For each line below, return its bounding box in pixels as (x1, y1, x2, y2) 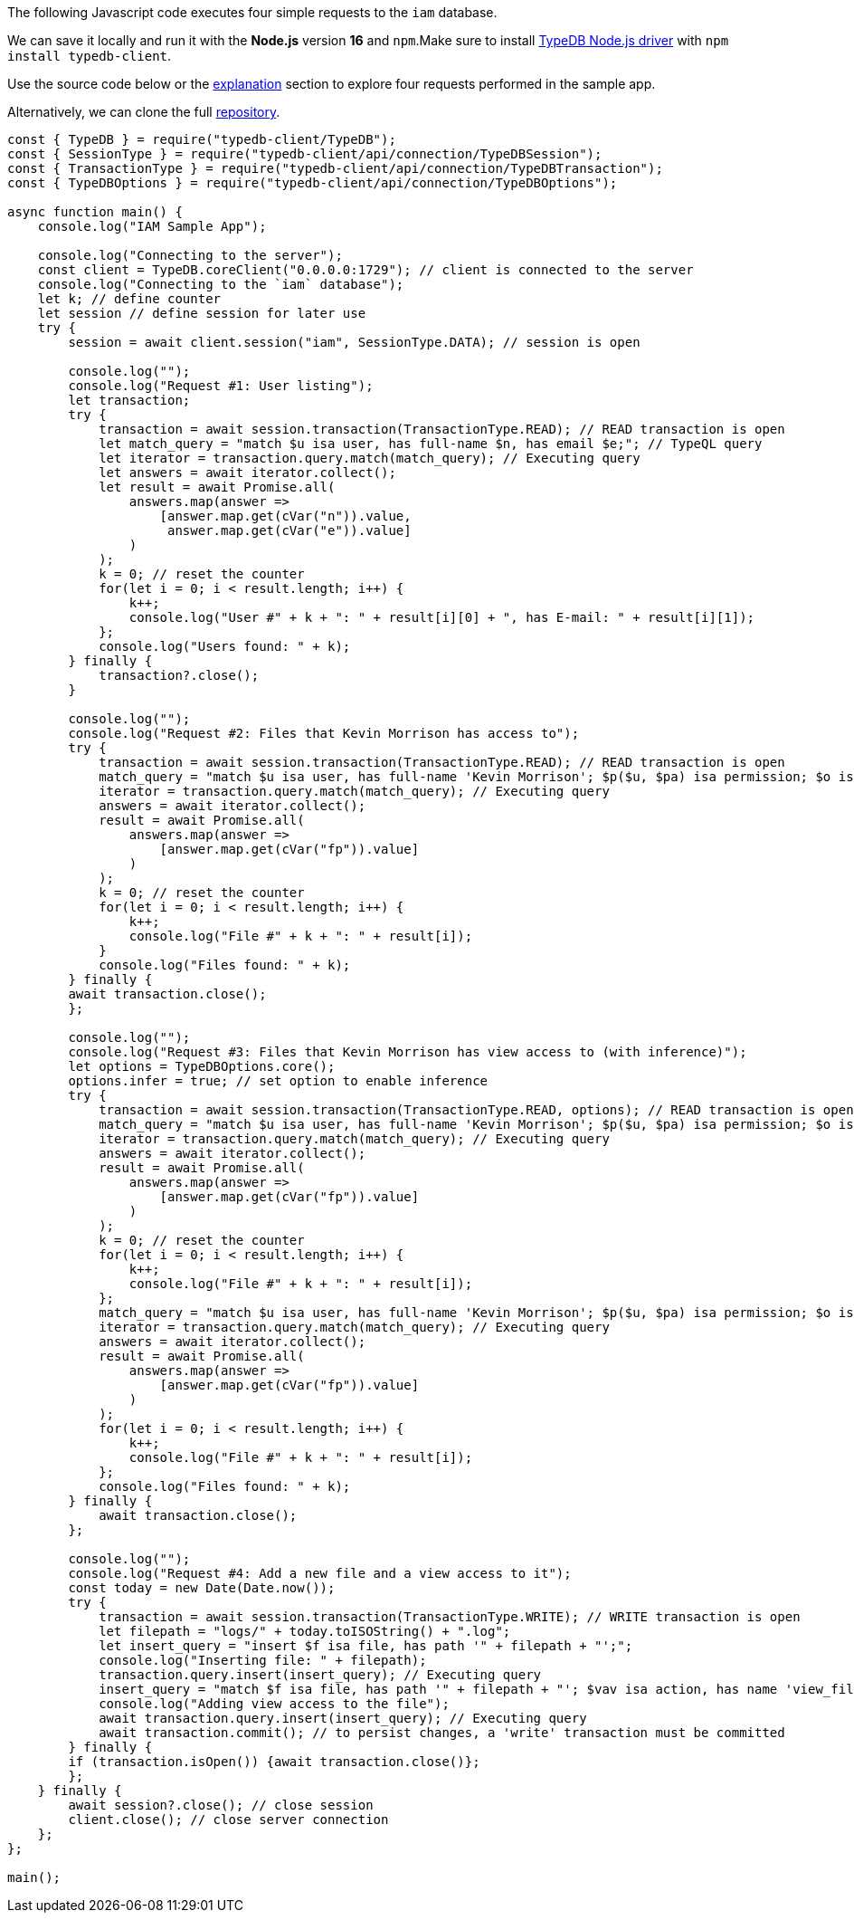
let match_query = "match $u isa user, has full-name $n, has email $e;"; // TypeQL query (99, 436, 763, 451)
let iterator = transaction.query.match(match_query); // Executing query (99, 451, 640, 465)
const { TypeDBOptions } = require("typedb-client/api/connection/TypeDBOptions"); (7, 176, 618, 190)
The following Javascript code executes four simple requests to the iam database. (7, 5, 498, 20)
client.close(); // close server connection (68, 1812, 389, 1827)
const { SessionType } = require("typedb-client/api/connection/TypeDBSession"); (7, 147, 603, 161)
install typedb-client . (7, 48, 172, 63)
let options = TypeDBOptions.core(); (68, 1059, 336, 1074)
